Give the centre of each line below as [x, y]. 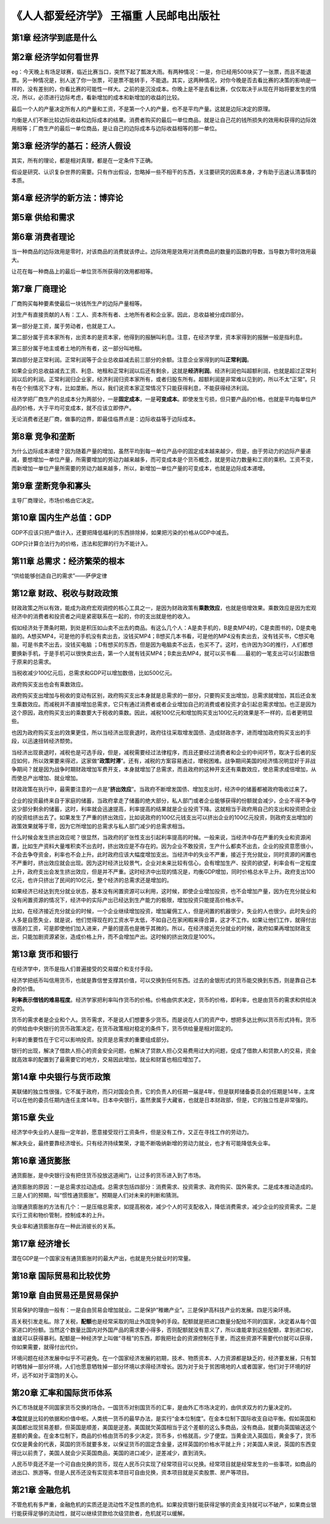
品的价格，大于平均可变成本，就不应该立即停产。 [73, 407]
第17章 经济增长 [41, 1244]
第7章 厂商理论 [39, 288]
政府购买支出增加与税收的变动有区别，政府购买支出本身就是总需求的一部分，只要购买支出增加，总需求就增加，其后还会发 [164, 696]
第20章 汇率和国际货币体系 [62, 1393]
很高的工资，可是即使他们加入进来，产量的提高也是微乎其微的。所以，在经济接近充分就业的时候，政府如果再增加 [153, 928]
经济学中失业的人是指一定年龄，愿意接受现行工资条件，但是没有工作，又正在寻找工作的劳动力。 [132, 1132]
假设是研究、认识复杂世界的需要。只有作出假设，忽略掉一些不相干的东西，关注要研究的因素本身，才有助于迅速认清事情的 [164, 172]
